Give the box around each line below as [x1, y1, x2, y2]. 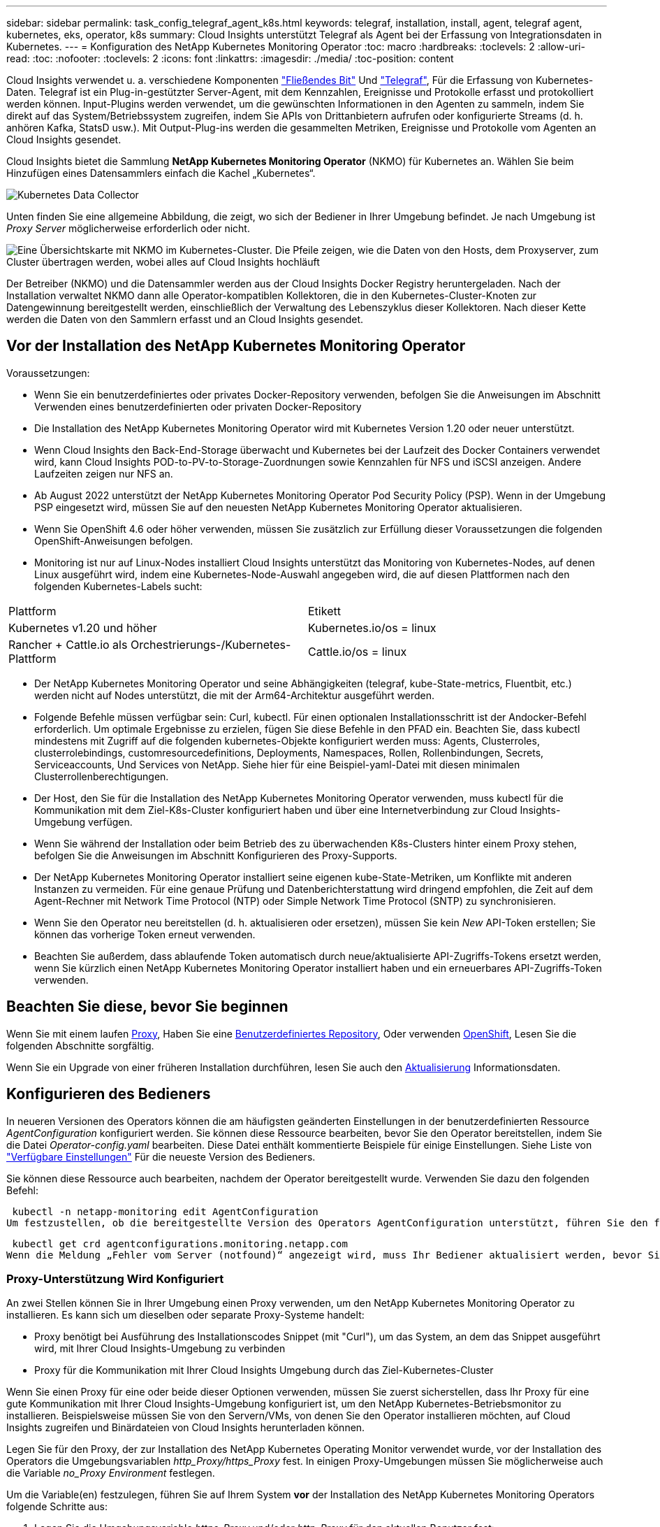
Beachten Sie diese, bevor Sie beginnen [6, 998, 288, 1016]
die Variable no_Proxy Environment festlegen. [6, 1467, 215, 1479]
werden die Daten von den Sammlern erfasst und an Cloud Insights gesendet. [6, 313, 364, 325]
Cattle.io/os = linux [308, 644, 407, 659]
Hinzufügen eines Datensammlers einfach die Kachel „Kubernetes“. [6, 167, 316, 179]
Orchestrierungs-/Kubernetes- [130, 637, 291, 652]
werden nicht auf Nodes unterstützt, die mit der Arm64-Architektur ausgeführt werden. [34, 689, 435, 701]
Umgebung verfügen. [34, 815, 133, 828]
